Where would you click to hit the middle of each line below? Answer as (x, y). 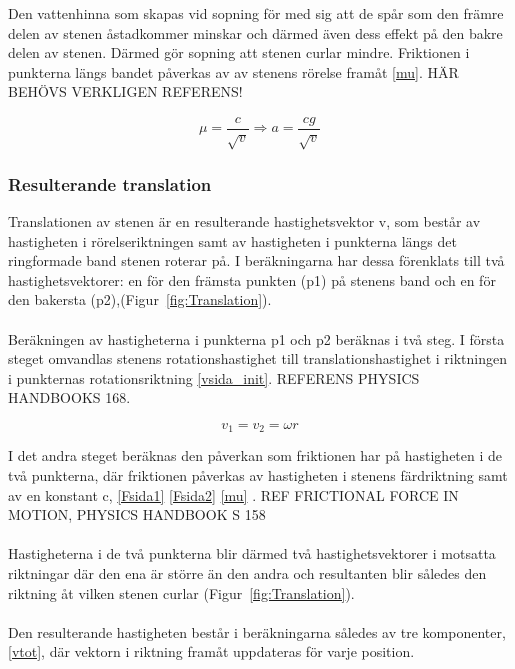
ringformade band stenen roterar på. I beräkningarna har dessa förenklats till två (256, 260)
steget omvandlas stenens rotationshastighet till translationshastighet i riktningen (257, 358)
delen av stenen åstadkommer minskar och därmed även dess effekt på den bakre (255, 32)
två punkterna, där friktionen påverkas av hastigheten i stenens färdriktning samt (258, 475)
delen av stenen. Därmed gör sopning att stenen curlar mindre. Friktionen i (239, 52)
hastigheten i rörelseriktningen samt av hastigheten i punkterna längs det (232, 240)
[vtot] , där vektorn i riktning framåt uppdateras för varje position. (211, 651)
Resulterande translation (110, 183)
